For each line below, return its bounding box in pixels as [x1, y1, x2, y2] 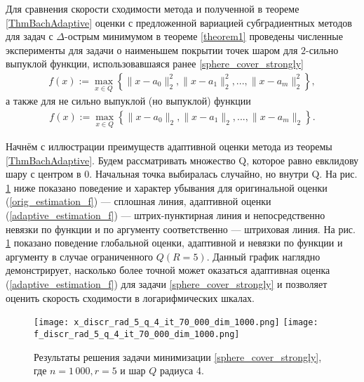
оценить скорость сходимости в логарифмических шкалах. [6, 290, 255, 305]
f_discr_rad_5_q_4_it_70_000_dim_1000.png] [34, 329, 240, 339]
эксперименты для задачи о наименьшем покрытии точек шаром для [6, 42, 298, 57]
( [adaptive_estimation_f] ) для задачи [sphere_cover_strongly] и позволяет [6, 277, 328, 291]
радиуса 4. [159, 363, 204, 378]
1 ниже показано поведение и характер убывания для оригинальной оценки [6, 180, 328, 195]
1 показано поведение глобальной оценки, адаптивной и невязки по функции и [6, 235, 343, 250]
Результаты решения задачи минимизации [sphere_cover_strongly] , [34, 349, 322, 364]
